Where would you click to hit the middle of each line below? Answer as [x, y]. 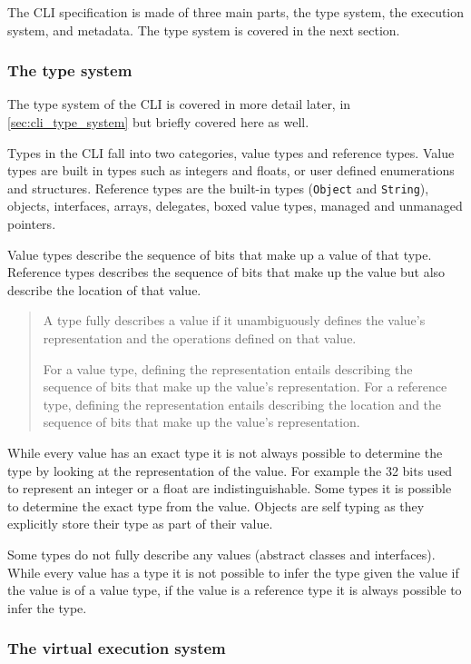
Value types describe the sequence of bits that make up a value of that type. [220, 254]
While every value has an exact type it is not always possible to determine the [225, 452]
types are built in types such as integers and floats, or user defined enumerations [231, 170]
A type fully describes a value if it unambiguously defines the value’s [234, 320]
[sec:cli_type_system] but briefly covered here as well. [158, 122]
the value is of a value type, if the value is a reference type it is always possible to [235, 590]
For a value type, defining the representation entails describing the [228, 368]
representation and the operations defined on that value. [200, 338]
